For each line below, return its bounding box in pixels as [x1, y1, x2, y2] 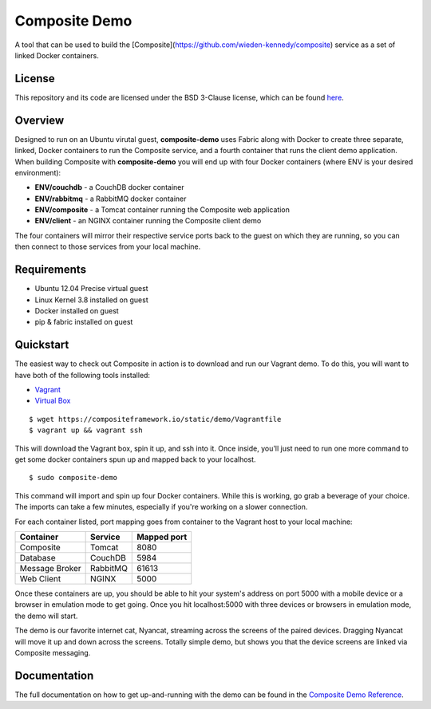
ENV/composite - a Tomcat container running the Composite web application [34, 205, 291, 215]
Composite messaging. [14, 648, 91, 657]
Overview [14, 113, 65, 127]
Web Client [19, 573, 61, 584]
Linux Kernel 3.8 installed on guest [34, 295, 148, 305]
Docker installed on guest [34, 305, 119, 315]
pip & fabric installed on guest [34, 317, 133, 327]
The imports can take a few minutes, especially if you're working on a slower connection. [14, 502, 308, 512]
